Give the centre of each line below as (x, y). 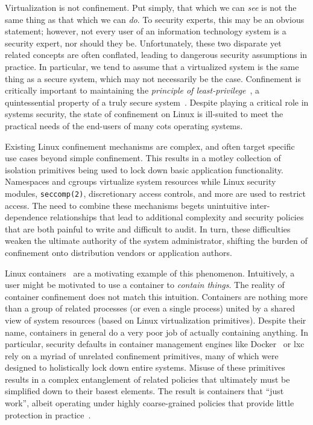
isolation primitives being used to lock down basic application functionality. (144, 169)
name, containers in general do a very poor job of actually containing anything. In (157, 332)
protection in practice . (48, 414)
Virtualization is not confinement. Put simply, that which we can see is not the (151, 7)
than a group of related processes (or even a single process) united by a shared (150, 308)
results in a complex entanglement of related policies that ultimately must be (147, 379)
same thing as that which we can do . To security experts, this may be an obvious (155, 19)
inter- (260, 205)
